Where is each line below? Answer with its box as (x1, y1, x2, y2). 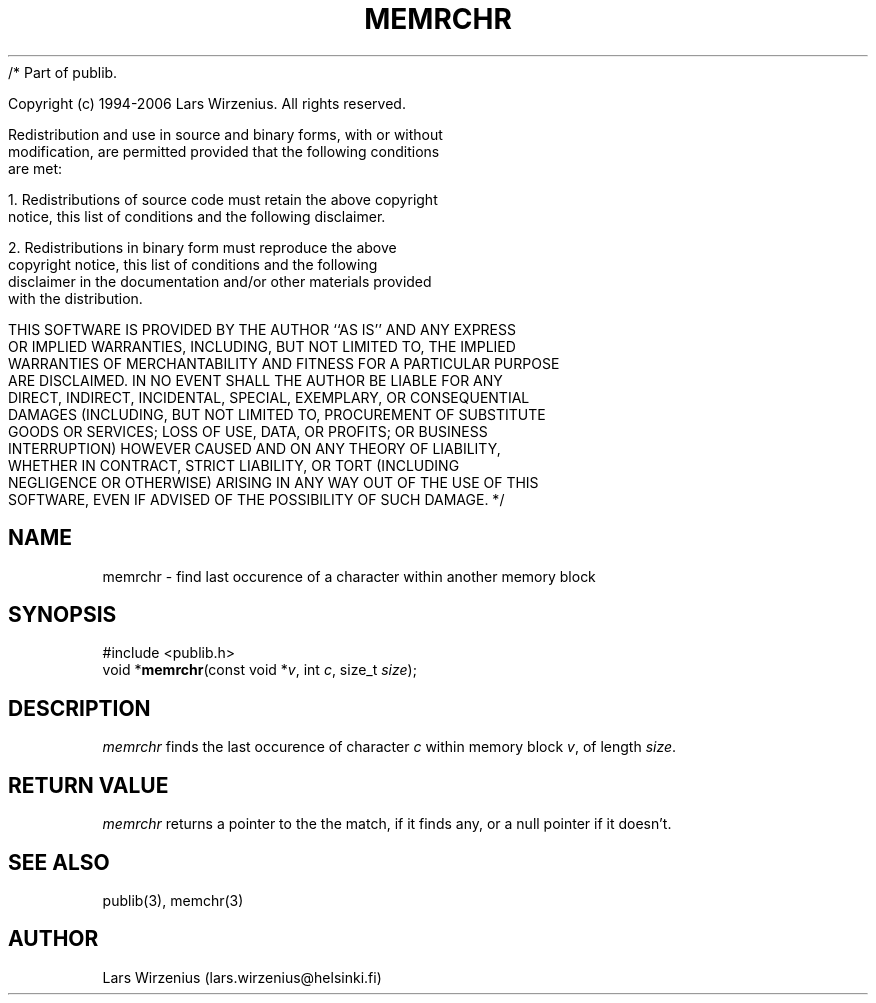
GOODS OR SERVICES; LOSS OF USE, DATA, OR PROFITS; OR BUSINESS (8, 422, 488, 440)
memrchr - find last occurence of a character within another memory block (102, 567, 596, 585)
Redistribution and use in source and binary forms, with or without (8, 125, 443, 143)
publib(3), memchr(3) (102, 891, 244, 909)
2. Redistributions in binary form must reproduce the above (8, 238, 397, 256)
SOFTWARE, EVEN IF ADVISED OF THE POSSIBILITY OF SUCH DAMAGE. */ (8, 490, 505, 508)
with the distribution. (8, 289, 143, 307)
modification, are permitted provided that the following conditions (8, 142, 440, 160)
